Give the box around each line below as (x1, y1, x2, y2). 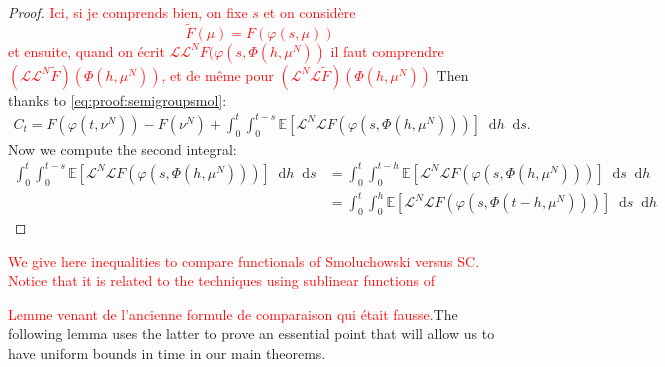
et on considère (263, 2, 356, 22)
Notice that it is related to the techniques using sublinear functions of (8, 270, 436, 291)
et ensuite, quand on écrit (8, 40, 165, 61)
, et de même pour (161, 64, 274, 85)
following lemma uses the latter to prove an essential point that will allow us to (8, 323, 495, 344)
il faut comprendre (330, 40, 444, 61)
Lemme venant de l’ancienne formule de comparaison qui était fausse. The (8, 303, 458, 324)
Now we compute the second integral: (8, 138, 237, 159)
